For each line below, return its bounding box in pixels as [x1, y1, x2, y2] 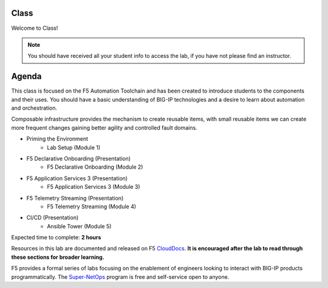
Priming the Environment [26, 135, 88, 142]
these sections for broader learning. [11, 253, 104, 261]
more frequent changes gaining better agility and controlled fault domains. [11, 124, 197, 131]
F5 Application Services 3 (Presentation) [26, 174, 128, 182]
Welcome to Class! [11, 24, 58, 32]
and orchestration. [11, 104, 58, 111]
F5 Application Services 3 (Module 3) [47, 183, 140, 191]
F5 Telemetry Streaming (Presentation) [26, 194, 124, 202]
